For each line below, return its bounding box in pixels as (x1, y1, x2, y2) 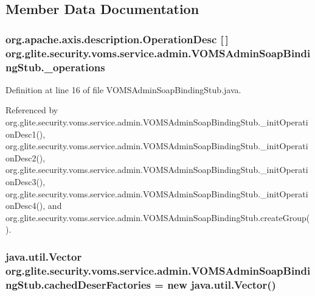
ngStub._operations (5, 59, 105, 74)
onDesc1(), (5, 127, 46, 140)
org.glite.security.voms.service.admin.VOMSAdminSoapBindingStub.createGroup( (5, 211, 310, 224)
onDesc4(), (5, 199, 46, 212)
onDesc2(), (5, 151, 46, 164)
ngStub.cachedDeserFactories (5, 277, 151, 292)
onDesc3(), (5, 175, 46, 188)
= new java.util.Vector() (154, 277, 276, 292)
